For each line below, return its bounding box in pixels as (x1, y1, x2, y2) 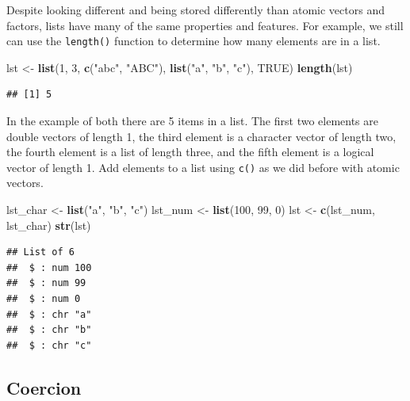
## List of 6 (6, 246, 75, 258)
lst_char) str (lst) (6, 216, 91, 233)
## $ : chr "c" (6, 339, 92, 351)
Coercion (6, 375, 82, 399)
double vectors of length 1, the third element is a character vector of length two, (6, 128, 397, 144)
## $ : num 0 (6, 293, 81, 305)
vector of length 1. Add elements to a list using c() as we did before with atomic (6, 158, 400, 175)
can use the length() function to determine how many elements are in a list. (6, 32, 381, 49)
